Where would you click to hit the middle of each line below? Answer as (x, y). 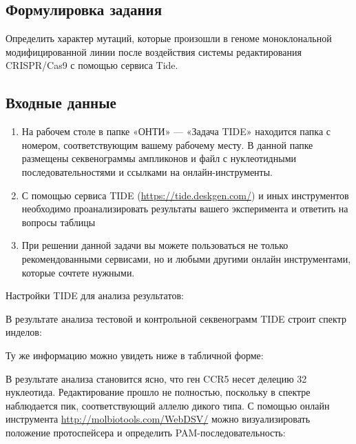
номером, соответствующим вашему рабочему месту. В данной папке (167, 144)
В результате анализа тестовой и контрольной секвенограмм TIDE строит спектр (176, 318)
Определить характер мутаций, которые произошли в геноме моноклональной (169, 38)
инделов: (24, 332)
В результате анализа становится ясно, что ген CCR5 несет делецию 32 (156, 378)
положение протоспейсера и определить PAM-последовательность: (146, 432)
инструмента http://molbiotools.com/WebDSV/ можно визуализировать (158, 419)
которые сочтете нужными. (78, 272)
